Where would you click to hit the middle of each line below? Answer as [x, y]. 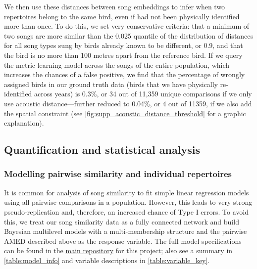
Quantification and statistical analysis [102, 150]
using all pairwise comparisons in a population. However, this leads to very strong [128, 202]
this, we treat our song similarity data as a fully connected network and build [122, 221]
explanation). [24, 123]
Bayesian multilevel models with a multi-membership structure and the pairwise [126, 231]
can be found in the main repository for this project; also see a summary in [118, 250]
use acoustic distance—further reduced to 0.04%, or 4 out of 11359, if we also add [128, 103]
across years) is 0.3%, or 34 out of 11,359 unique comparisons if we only [143, 94]
